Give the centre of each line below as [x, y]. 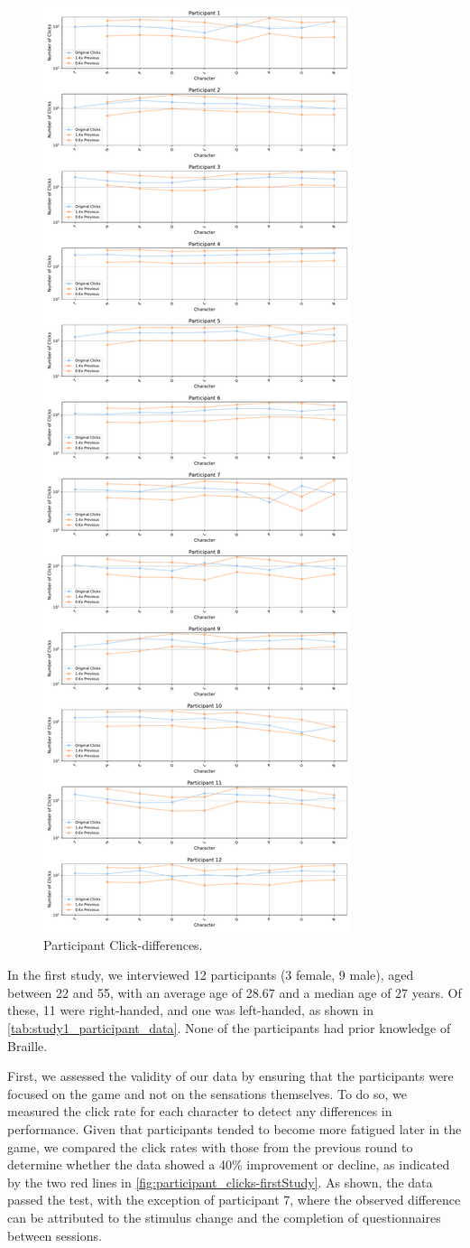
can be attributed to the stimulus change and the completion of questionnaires [224, 1217]
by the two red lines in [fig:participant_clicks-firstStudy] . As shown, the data [220, 1182]
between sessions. [55, 1235]
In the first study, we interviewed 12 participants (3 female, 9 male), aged [211, 975]
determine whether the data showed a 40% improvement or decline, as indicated [229, 1164]
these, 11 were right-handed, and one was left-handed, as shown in [190, 1010]
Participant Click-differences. [123, 944]
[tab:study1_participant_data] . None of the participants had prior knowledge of [229, 1027]
